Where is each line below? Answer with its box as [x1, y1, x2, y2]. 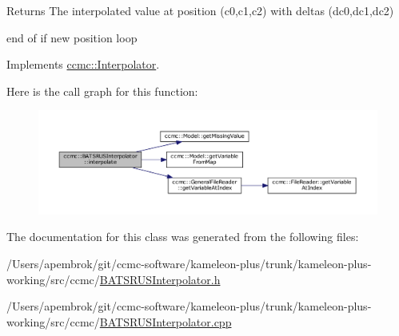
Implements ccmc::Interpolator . [6, 56, 160, 73]
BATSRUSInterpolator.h [99, 271, 221, 287]
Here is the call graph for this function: [6, 82, 198, 99]
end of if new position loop [6, 29, 138, 45]
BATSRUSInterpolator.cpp [99, 313, 232, 330]
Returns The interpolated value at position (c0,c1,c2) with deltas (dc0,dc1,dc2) [6, 2, 394, 18]
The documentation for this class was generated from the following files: [6, 228, 359, 245]
